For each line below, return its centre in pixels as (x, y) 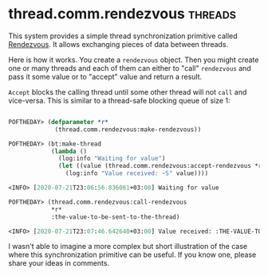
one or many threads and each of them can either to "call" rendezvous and (130, 68)
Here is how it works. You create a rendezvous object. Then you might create (134, 60)
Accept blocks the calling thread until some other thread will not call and (128, 91)
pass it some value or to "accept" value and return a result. (105, 76)
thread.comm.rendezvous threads (122, 14)
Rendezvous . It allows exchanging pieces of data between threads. (118, 44)
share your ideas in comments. (59, 263)
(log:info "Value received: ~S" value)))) (137, 173)
